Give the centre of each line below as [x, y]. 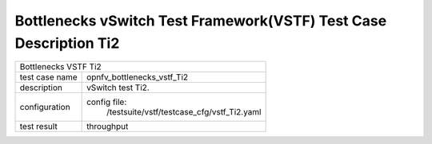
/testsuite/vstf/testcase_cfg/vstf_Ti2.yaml [184, 112]
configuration [45, 107]
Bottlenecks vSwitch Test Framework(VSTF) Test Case [201, 21]
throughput [108, 126]
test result [38, 126]
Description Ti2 [67, 43]
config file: [107, 102]
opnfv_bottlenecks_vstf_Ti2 [138, 77]
